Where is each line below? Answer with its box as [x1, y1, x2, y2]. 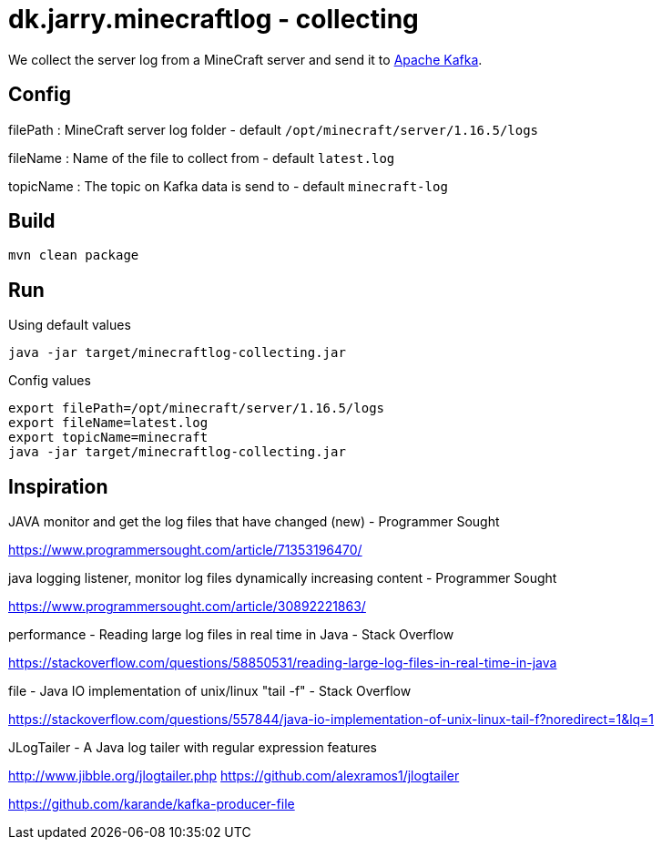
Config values [8, 372, 91, 389]
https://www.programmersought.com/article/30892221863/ [8, 598, 366, 615]
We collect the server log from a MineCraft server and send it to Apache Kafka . [8, 51, 483, 67]
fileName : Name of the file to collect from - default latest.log [8, 149, 395, 166]
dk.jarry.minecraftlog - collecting [8, 4, 419, 35]
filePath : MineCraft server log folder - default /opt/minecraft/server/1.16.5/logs [8, 121, 539, 138]
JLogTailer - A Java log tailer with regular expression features [8, 740, 377, 756]
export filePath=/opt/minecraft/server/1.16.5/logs [8, 401, 385, 416]
